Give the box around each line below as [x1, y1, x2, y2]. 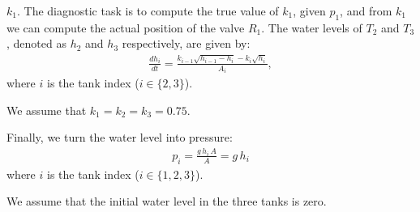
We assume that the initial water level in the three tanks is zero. [6, 193, 327, 210]
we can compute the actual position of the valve [6, 19, 245, 36]
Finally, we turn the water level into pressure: [6, 129, 233, 146]
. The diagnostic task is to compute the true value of [16, 2, 279, 19]
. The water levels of [261, 19, 362, 36]
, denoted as [6, 35, 66, 52]
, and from [340, 2, 392, 19]
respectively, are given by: [122, 35, 251, 52]
